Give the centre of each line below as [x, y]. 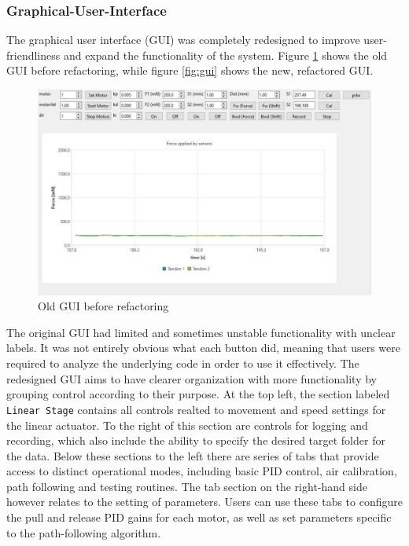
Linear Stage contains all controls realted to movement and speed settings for [196, 409]
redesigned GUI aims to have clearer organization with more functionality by [192, 378]
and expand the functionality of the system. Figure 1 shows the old [225, 55]
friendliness [33, 55]
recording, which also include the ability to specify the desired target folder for [196, 440]
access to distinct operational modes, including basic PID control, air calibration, [202, 471]
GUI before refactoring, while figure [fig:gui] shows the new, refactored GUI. [190, 70]
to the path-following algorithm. [84, 532]
